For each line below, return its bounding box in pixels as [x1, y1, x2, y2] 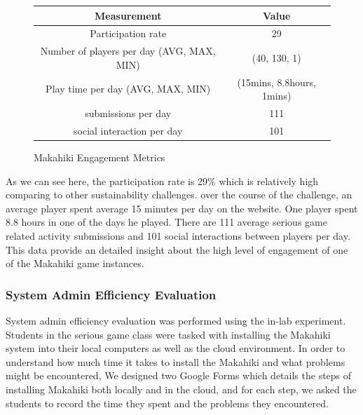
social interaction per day [74, 123, 183, 137]
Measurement [95, 8, 162, 22]
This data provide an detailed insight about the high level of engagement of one [6, 242, 348, 257]
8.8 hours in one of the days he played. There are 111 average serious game [6, 215, 327, 229]
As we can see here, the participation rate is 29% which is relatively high [6, 173, 319, 188]
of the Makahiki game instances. [6, 256, 144, 271]
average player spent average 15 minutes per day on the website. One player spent [6, 200, 358, 215]
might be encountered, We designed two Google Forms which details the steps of [6, 368, 352, 383]
